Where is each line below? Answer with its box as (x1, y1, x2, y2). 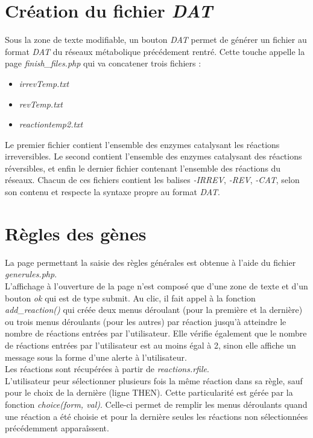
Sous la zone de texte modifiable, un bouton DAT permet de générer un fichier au (5, 33, 307, 46)
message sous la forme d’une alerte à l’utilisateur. (5, 350, 187, 363)
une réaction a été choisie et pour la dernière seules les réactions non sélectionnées (5, 410, 308, 422)
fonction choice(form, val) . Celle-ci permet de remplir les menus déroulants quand (5, 398, 308, 410)
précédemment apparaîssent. (5, 422, 109, 434)
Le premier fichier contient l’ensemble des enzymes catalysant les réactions (5, 138, 280, 150)
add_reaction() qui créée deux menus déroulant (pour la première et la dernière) (5, 303, 303, 316)
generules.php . (5, 268, 57, 280)
